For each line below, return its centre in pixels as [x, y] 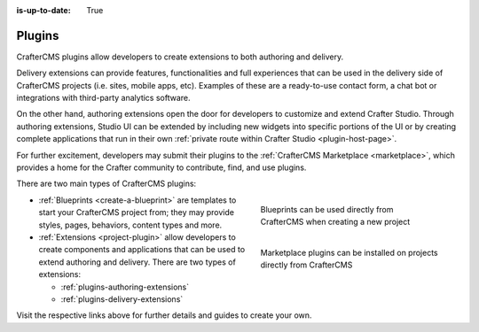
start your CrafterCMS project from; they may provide [137, 212]
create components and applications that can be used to [142, 250]
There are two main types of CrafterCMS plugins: [106, 184]
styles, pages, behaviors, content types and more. [130, 225]
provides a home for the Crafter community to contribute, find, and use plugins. [161, 167]
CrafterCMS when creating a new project [335, 222]
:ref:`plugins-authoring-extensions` [125, 287]
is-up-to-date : [43, 10]
